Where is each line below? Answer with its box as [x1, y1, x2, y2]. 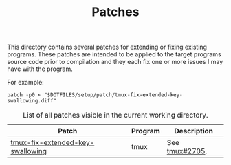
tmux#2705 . [166, 146, 208, 156]
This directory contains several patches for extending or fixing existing [7, 43, 208, 52]
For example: [7, 78, 45, 87]
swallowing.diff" [7, 98, 57, 104]
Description [174, 126, 214, 136]
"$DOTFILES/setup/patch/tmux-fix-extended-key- [43, 91, 184, 98]
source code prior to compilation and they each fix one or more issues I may [7, 58, 223, 66]
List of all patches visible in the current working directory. [23, 111, 208, 120]
